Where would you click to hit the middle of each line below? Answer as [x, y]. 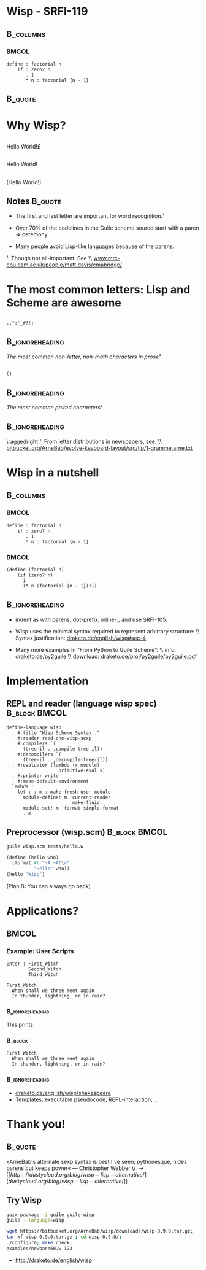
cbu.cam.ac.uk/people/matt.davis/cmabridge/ [64, 265]
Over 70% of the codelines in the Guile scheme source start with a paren [107, 228]
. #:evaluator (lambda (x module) [56, 765]
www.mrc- [107, 258]
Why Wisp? [36, 126]
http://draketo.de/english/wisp [54, 1260]
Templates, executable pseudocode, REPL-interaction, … [87, 1099]
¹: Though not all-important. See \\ [49, 258]
